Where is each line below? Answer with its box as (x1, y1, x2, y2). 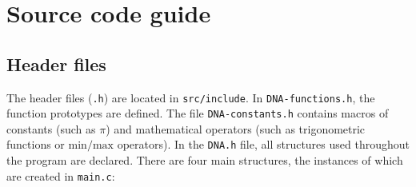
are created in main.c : (6, 167, 115, 184)
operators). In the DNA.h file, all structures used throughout (117, 136, 410, 153)
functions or (6, 136, 65, 153)
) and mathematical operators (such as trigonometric (106, 120, 366, 137)
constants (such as (6, 120, 96, 137)
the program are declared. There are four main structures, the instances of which (6, 152, 403, 169)
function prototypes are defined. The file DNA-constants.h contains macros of (6, 105, 389, 121)
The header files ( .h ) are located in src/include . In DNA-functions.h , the (6, 89, 375, 105)
